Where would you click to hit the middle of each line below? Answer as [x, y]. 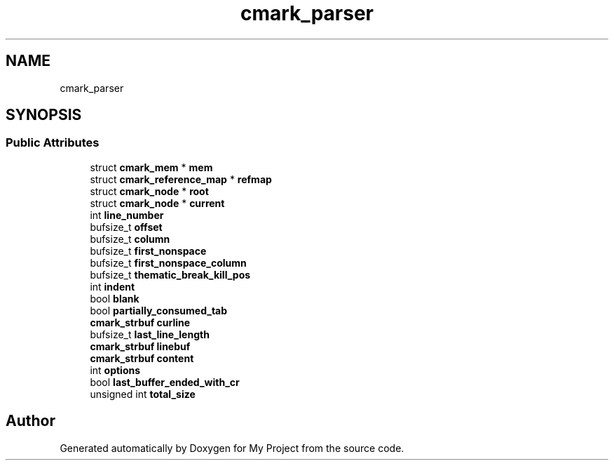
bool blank [115, 298]
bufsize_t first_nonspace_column [168, 262]
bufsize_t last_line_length [150, 334]
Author [30, 421]
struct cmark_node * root [149, 191]
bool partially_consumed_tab [159, 310]
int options [115, 370]
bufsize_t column [130, 239]
